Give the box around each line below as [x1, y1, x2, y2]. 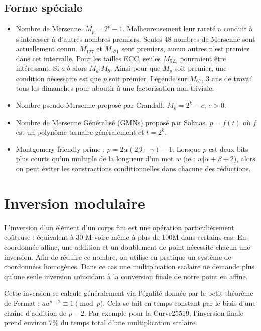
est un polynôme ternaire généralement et [16, 127, 144, 137]
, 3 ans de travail [201, 73, 253, 83]
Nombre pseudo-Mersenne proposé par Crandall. [16, 100, 165, 111]
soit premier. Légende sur [109, 73, 187, 83]
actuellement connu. [16, 43, 77, 54]
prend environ [4, 317, 47, 328]
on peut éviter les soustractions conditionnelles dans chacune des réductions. [16, 163, 251, 174]
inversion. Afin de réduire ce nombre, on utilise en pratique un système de [4, 251, 231, 262]
